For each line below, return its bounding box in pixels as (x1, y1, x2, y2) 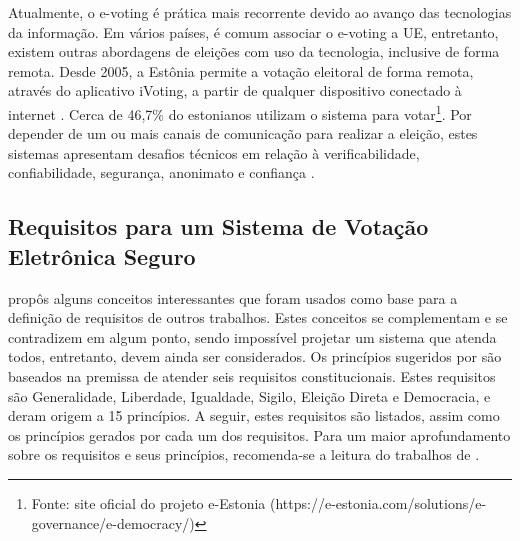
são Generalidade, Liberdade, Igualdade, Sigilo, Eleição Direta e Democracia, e (8, 385, 491, 406)
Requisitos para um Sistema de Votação (8, 211, 429, 242)
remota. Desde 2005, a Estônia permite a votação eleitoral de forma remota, (8, 60, 474, 81)
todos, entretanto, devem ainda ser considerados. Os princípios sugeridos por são (8, 346, 502, 367)
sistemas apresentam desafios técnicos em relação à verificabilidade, (8, 142, 420, 163)
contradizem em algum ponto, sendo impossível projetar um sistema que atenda (8, 326, 497, 347)
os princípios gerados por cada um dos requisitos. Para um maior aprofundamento (8, 424, 511, 445)
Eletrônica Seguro (8, 240, 196, 271)
